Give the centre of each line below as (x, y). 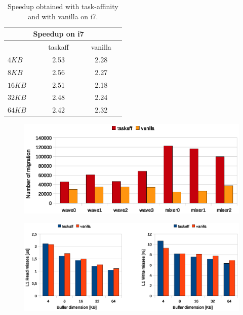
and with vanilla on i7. (63, 16)
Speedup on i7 (58, 34)
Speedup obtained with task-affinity (63, 6)
